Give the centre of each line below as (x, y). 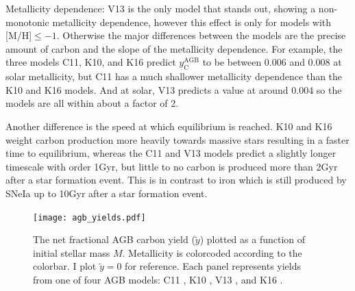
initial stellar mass (72, 252)
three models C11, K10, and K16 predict (91, 62)
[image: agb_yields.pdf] (89, 217)
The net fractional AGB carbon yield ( (114, 239)
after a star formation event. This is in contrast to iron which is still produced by (176, 180)
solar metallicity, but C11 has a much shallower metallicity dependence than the (174, 76)
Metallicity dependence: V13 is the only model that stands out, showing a (161, 8)
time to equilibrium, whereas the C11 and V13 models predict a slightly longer (171, 153)
